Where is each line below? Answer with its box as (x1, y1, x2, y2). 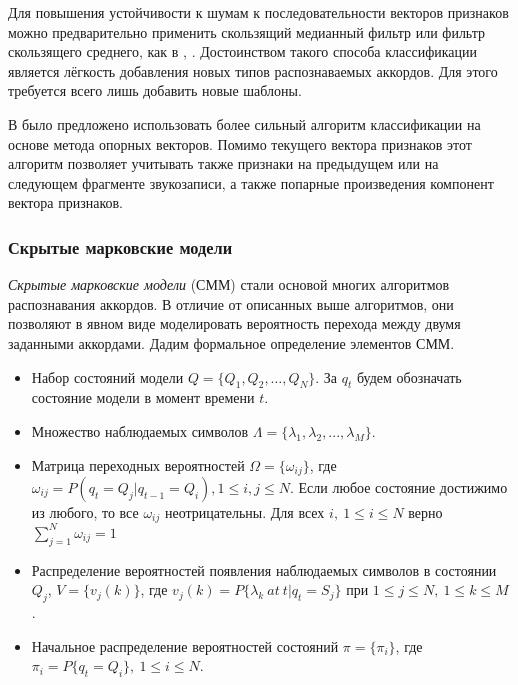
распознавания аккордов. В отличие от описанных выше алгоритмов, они (8, 293, 454, 314)
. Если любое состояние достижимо (290, 476, 508, 497)
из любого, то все (31, 501, 139, 522)
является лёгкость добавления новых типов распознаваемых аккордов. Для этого (8, 60, 498, 81)
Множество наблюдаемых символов (31, 420, 249, 441)
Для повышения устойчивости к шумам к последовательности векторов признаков (8, 2, 509, 22)
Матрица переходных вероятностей (31, 454, 245, 475)
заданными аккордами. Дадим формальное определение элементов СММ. (8, 332, 455, 353)
